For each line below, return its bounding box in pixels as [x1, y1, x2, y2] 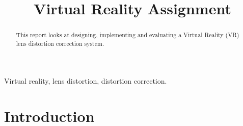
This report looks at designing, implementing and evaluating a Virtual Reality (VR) [16, 31, 239, 39]
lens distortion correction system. [16, 39, 104, 47]
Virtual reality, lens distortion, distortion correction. [4, 75, 167, 86]
